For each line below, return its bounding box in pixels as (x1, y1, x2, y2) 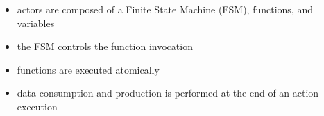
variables (17, 15, 55, 30)
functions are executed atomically (17, 62, 160, 76)
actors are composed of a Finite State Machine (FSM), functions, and (17, 2, 313, 16)
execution (17, 99, 58, 113)
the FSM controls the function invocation (17, 39, 193, 53)
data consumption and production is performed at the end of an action (17, 85, 319, 100)
